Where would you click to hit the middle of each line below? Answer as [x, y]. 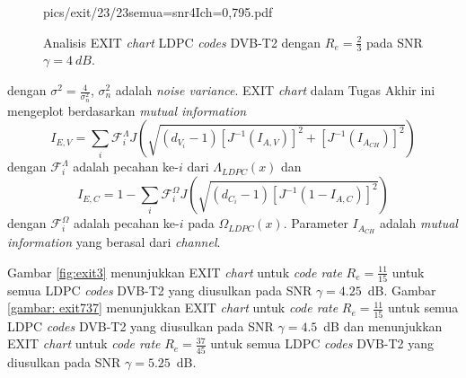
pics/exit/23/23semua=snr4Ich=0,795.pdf [158, 12]
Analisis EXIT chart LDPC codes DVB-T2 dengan [182, 42]
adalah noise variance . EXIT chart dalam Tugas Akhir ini [275, 90]
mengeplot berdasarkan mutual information [127, 110]
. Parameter [316, 223]
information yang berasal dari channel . [114, 241]
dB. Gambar [402, 290]
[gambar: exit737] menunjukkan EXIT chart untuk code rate [173, 308]
